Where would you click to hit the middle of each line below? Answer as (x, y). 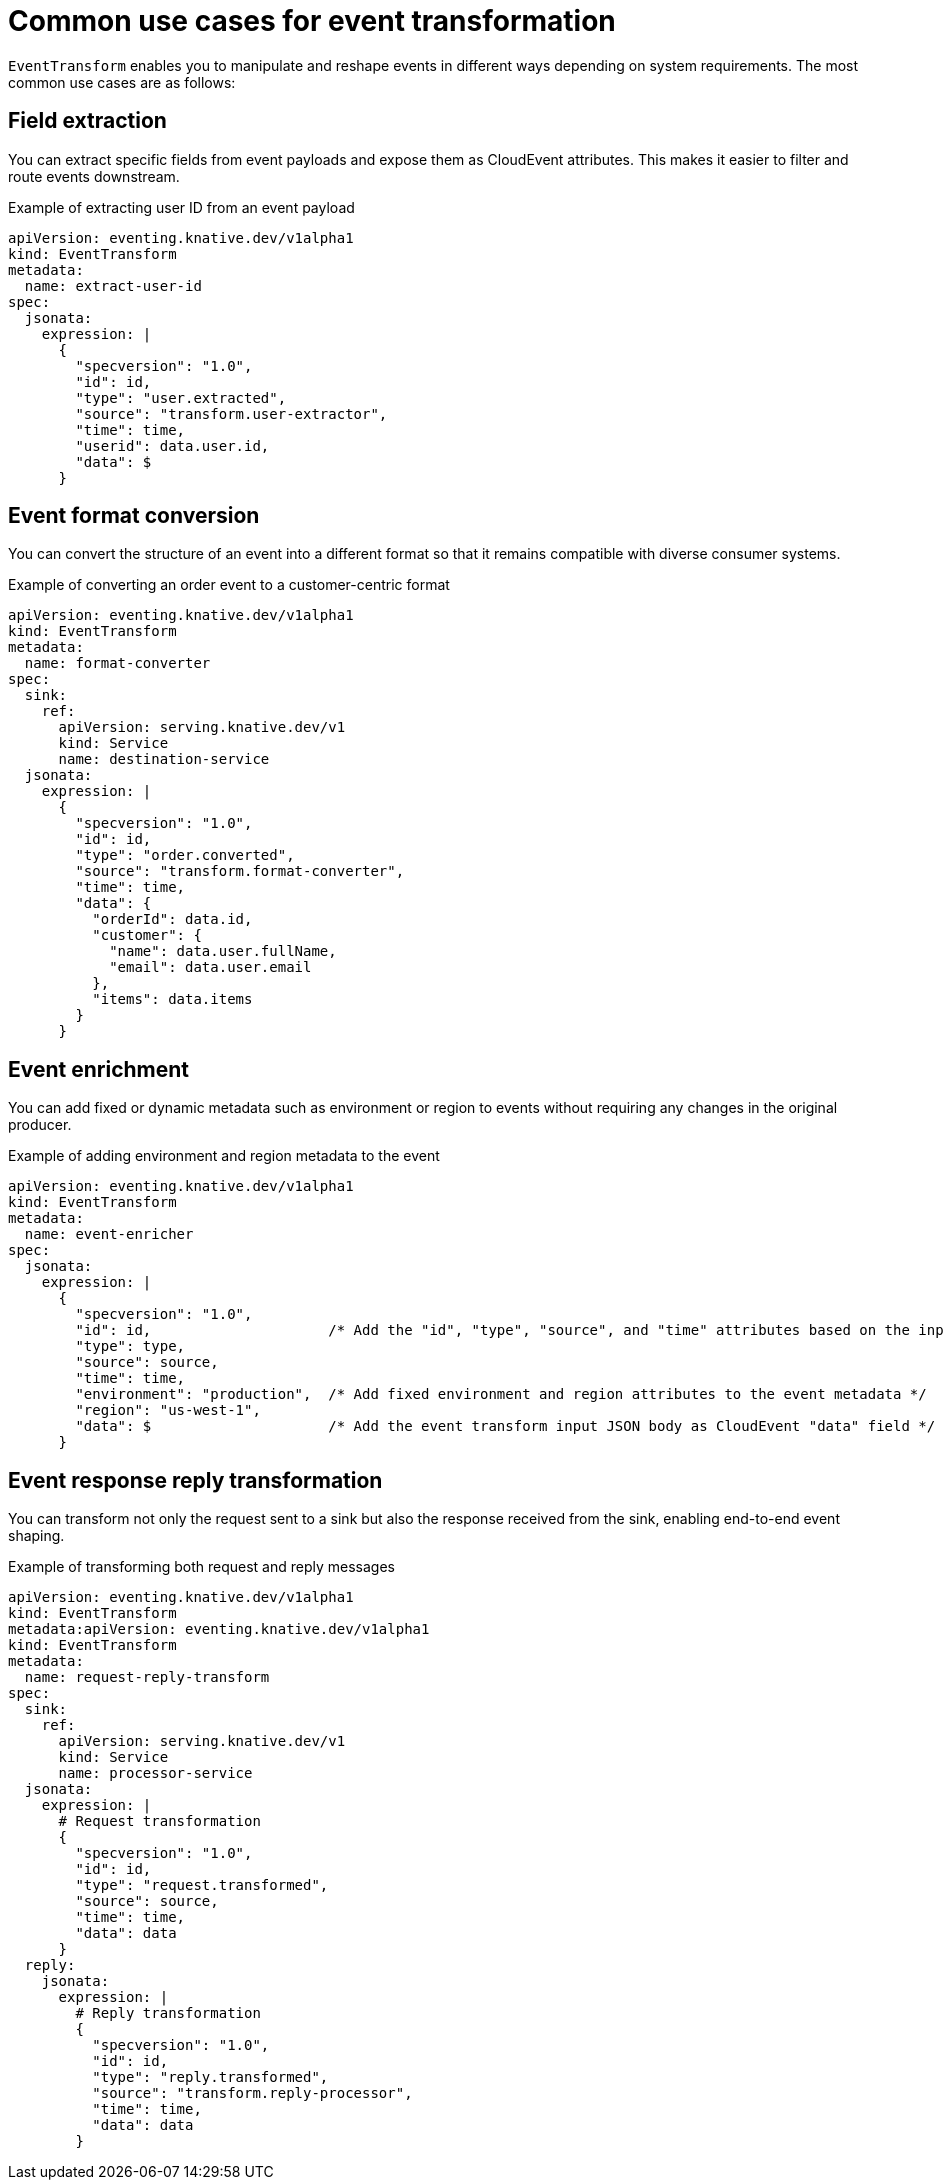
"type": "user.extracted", (181, 397)
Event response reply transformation (195, 1480)
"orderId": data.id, (172, 919)
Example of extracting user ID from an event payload (181, 207)
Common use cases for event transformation (312, 21)
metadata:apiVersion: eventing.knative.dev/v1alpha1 (219, 1629)
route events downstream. (94, 176)
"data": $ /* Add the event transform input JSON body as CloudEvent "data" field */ (505, 1426)
